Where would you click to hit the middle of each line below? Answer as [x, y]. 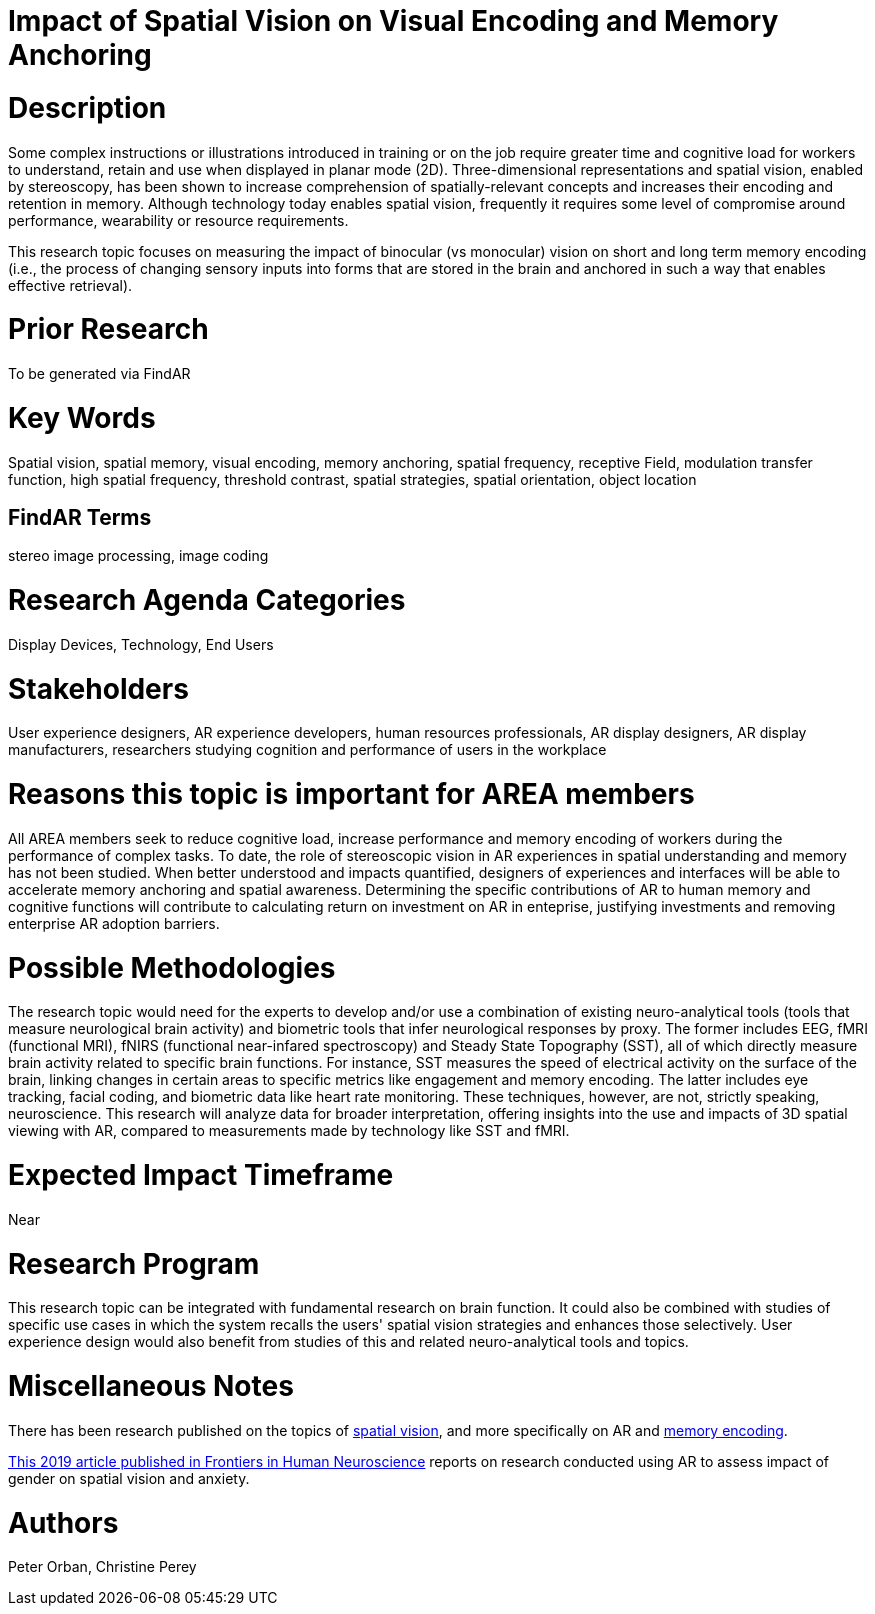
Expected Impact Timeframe [201, 1175]
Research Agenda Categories [207, 600]
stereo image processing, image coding [138, 556]
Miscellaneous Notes [151, 1386]
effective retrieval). [70, 285]
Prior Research [108, 329]
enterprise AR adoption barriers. [114, 923]
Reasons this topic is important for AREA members [351, 794]
